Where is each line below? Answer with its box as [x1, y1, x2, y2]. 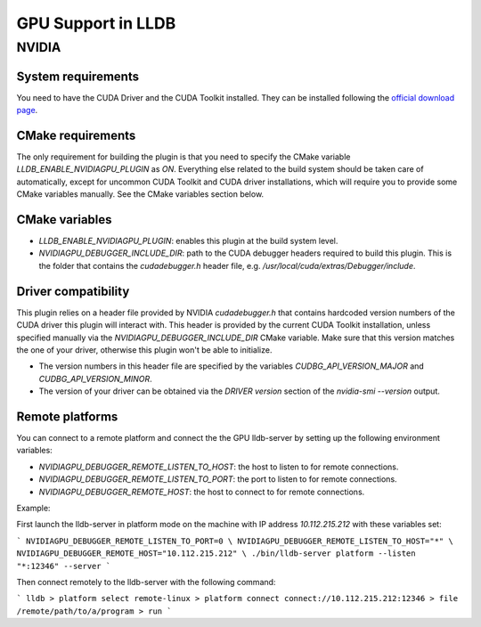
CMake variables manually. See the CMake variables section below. [16, 189, 265, 199]
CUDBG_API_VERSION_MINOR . [38, 373, 152, 384]
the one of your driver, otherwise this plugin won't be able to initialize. [16, 344, 273, 355]
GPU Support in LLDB [16, 13, 176, 33]
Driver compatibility [16, 283, 130, 298]
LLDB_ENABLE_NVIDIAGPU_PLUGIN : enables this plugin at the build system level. [38, 236, 338, 247]
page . [16, 105, 38, 116]
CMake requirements [16, 127, 136, 142]
